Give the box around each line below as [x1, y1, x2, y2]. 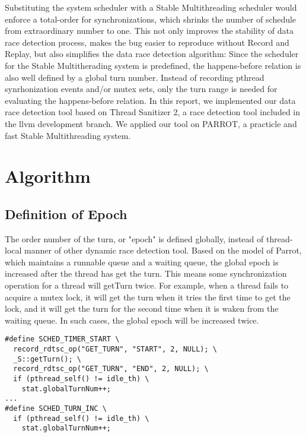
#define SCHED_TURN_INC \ [5, 404, 107, 413]
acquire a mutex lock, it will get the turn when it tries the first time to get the [5, 290, 291, 303]
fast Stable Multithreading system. [5, 129, 131, 141]
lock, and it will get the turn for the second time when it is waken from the [5, 302, 279, 315]
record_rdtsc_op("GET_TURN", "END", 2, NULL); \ [13, 365, 209, 373]
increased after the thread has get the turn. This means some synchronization [5, 267, 287, 280]
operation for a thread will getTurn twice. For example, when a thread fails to [5, 279, 289, 292]
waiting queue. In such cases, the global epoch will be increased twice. [5, 313, 259, 326]
